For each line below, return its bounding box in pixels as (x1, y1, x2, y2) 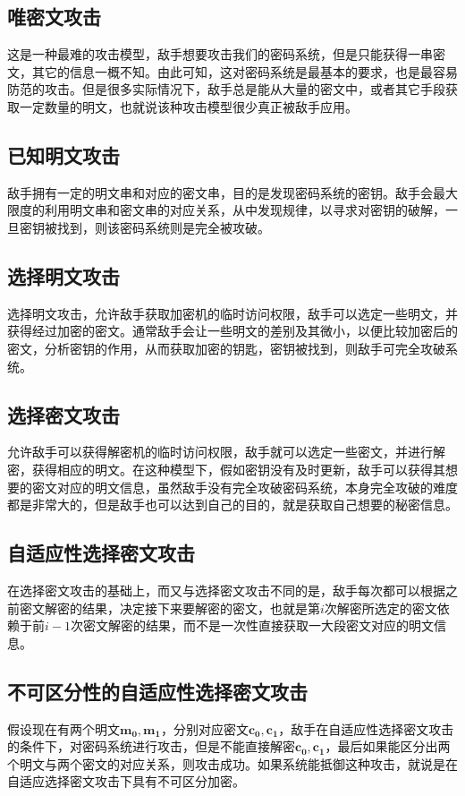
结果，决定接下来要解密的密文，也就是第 (81, 598, 320, 617)
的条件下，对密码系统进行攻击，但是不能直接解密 (7, 737, 295, 756)
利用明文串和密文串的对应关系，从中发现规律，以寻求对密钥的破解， (44, 201, 445, 219)
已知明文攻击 (7, 141, 120, 168)
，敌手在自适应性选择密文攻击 (278, 719, 454, 738)
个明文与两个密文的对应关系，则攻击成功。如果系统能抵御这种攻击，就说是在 (7, 754, 458, 773)
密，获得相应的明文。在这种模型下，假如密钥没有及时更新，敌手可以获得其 (7, 459, 445, 478)
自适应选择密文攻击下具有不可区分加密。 (7, 772, 245, 791)
